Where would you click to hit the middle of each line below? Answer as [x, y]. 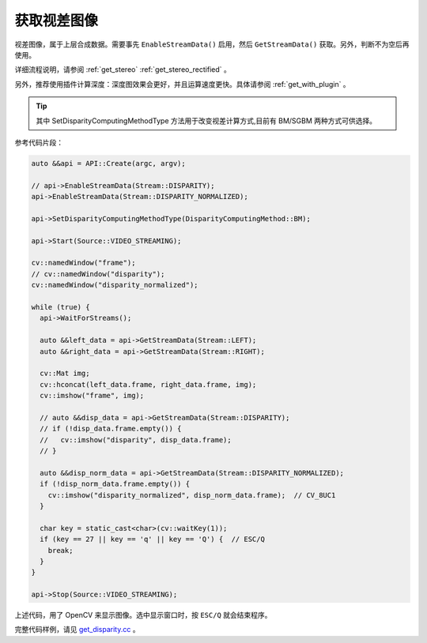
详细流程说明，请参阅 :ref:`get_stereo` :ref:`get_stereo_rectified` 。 [123, 70]
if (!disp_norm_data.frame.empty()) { [115, 484]
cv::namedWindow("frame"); [83, 263]
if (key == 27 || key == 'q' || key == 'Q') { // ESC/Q [152, 540]
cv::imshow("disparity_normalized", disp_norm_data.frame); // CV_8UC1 [192, 495]
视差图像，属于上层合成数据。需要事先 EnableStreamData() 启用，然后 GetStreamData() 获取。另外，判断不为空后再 [212, 44]
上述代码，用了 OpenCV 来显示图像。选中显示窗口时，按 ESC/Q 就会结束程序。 [143, 615]
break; [60, 550]
